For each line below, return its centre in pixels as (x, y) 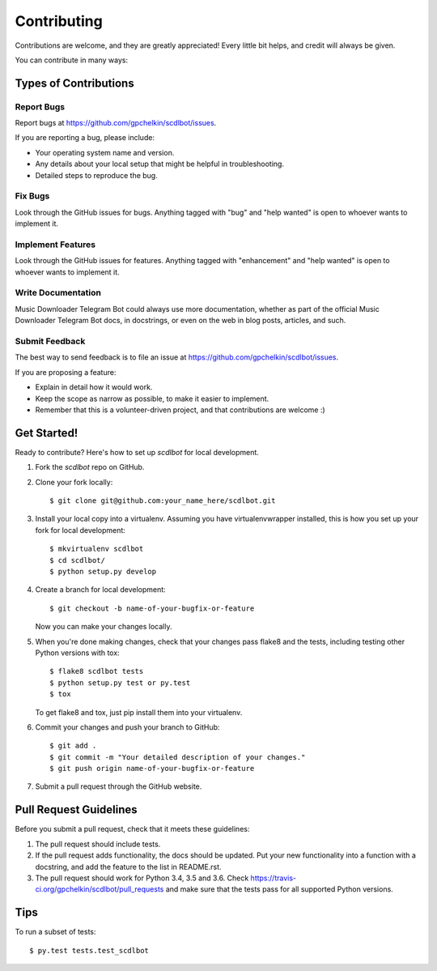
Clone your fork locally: (74, 482)
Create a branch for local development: (100, 590)
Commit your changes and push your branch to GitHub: (127, 727)
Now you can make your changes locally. (104, 627)
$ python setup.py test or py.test (120, 683)
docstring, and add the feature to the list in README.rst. (128, 867)
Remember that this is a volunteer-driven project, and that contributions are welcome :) (180, 410)
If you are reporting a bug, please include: (85, 138)
